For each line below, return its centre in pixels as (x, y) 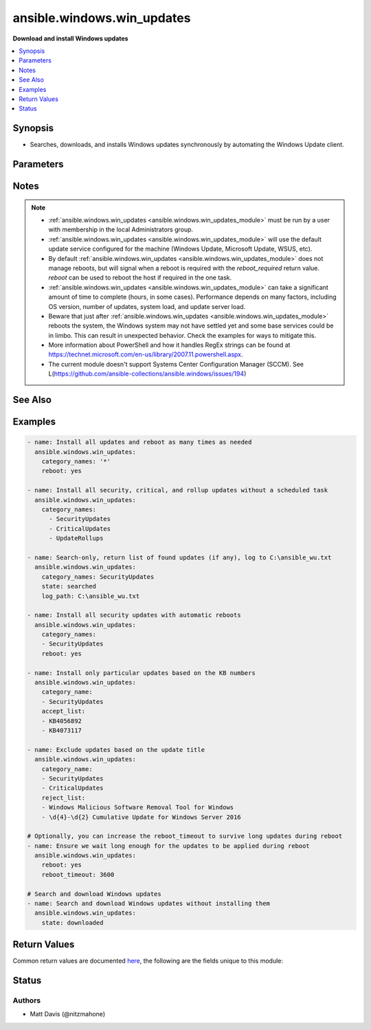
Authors (27, 1000)
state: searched (69, 586)
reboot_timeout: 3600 (78, 874)
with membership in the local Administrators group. (121, 229)
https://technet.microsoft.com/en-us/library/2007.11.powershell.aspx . (146, 354)
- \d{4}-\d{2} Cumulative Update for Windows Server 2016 (141, 817)
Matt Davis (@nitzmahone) (68, 1014)
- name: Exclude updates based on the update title (116, 749)
